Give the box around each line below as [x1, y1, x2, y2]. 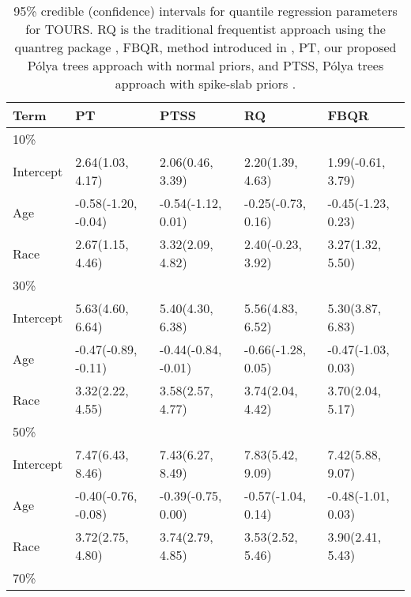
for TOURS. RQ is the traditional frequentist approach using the [25, 20, 386, 38]
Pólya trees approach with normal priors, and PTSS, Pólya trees [27, 56, 384, 74]
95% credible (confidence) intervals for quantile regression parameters [13, 2, 398, 20]
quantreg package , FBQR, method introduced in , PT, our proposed [14, 38, 397, 56]
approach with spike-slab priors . [115, 74, 296, 93]
